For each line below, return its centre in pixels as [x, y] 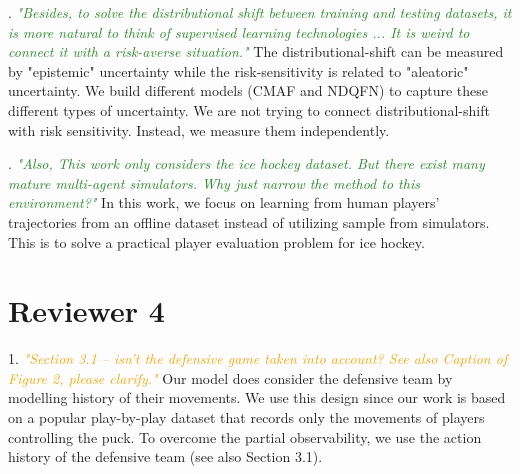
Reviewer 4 [86, 310]
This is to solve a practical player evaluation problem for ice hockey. [216, 241]
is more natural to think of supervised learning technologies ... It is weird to [239, 31]
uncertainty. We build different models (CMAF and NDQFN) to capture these [248, 90]
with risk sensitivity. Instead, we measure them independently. [199, 129]
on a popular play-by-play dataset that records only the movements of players [246, 417]
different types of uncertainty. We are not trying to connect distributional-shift [249, 109]
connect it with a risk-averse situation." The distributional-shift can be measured [256, 51]
